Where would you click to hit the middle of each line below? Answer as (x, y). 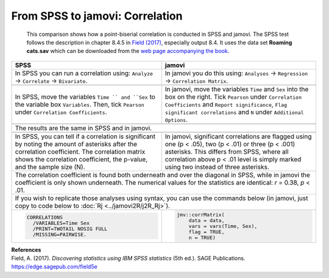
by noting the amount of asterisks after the (76, 144)
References (26, 249)
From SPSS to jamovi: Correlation (97, 16)
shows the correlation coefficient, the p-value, (81, 159)
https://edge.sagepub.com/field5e (54, 267)
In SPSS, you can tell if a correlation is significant (85, 136)
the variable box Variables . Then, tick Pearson (80, 104)
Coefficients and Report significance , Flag (226, 104)
